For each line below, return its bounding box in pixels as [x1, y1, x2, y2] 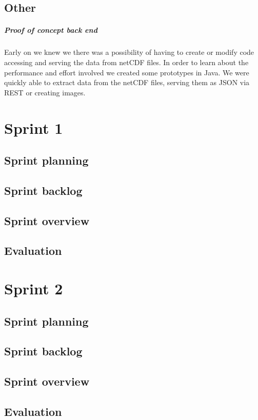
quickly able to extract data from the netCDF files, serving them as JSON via [4, 77, 250, 88]
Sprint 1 [4, 117, 63, 138]
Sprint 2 [4, 278, 63, 298]
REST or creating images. [4, 87, 86, 97]
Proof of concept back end [4, 25, 97, 35]
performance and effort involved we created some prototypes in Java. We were [4, 67, 249, 77]
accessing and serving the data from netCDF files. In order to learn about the [4, 56, 249, 67]
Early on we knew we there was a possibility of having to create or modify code [4, 47, 254, 57]
